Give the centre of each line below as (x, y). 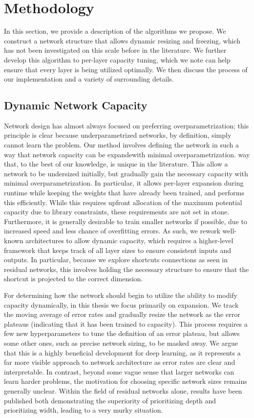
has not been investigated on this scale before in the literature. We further (115, 50)
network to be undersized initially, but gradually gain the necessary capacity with (126, 173)
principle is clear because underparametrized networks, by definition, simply (118, 135)
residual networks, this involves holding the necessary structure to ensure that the (127, 269)
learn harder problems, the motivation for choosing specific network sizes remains (126, 381)
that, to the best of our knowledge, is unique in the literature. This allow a (116, 164)
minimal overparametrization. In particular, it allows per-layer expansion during (124, 183)
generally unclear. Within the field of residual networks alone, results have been (123, 390)
